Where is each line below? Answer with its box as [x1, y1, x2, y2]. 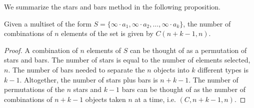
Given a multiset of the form [4, 18, 91, 28]
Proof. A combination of [4, 44, 78, 55]
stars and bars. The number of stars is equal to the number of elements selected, [4, 54, 250, 65]
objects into [153, 64, 189, 74]
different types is [197, 64, 248, 74]
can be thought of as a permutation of [129, 44, 247, 55]
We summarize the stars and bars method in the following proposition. [4, 1, 221, 11]
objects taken [85, 93, 126, 104]
